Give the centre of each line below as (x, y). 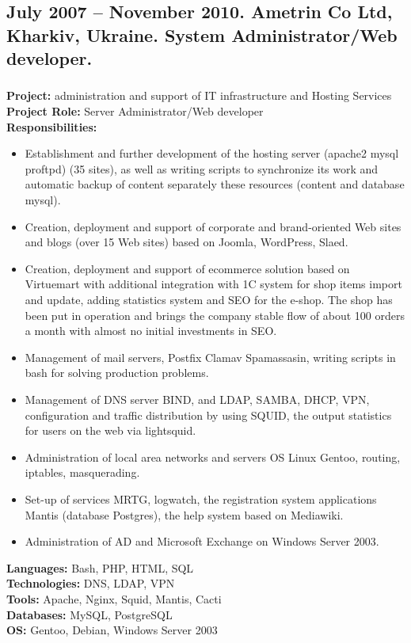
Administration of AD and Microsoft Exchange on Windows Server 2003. (202, 541)
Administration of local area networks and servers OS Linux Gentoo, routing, (213, 457)
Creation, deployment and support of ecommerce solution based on (187, 268)
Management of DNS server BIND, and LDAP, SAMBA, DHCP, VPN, (197, 399)
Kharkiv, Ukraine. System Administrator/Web (202, 34)
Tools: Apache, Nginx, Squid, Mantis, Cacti (114, 598)
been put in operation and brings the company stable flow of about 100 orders (215, 315)
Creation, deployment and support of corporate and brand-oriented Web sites (213, 226)
